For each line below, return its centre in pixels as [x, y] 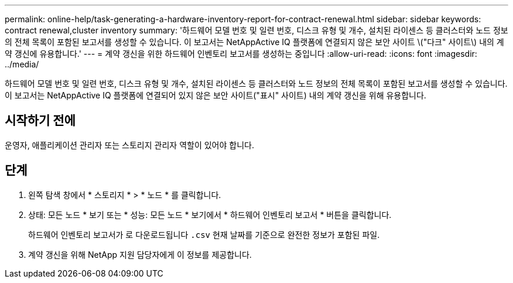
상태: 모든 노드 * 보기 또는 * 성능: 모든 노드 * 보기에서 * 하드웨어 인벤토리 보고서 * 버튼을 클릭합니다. [210, 214]
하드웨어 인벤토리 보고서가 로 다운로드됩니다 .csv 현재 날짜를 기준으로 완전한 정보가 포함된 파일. [204, 234]
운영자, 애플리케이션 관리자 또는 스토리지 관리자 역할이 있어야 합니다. [129, 145]
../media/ [22, 64]
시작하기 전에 [40, 121]
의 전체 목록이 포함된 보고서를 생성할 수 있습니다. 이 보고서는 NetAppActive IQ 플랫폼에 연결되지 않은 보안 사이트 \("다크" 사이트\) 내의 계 [254, 42]
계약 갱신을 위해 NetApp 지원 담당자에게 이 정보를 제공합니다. [140, 254]
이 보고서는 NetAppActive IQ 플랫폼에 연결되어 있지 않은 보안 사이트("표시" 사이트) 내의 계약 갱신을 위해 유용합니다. [216, 95]
